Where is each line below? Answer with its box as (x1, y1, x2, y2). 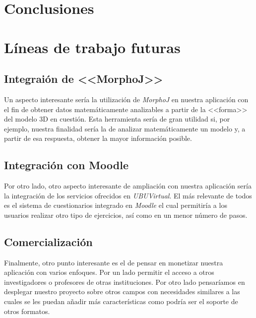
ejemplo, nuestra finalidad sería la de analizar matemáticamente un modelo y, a (4, 123, 246, 133)
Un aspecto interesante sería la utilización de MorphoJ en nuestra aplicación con (4, 94, 249, 104)
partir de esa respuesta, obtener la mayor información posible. (4, 133, 192, 143)
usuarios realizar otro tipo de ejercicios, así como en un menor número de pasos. (4, 209, 248, 220)
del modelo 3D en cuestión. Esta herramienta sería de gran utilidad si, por (4, 114, 230, 124)
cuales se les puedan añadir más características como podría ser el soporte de (4, 296, 238, 307)
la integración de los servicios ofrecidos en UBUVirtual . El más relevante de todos (4, 190, 252, 200)
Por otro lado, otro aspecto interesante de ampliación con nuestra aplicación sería (4, 181, 252, 191)
